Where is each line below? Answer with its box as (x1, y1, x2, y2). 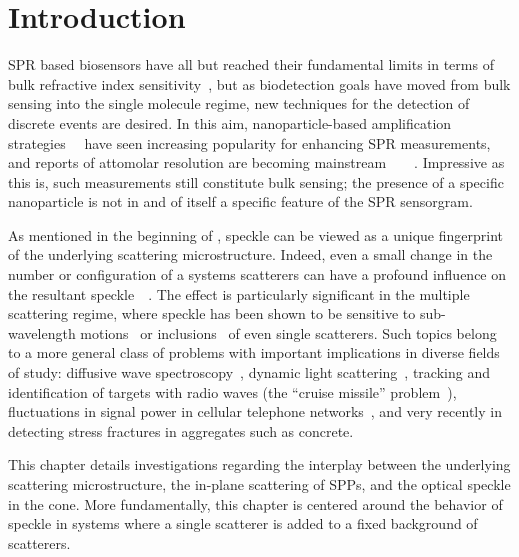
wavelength (8, 322, 76, 343)
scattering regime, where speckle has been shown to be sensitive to (8, 303, 416, 324)
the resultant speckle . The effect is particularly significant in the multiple (8, 283, 470, 304)
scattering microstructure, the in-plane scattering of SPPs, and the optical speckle (8, 474, 511, 494)
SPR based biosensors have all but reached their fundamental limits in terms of (8, 54, 494, 75)
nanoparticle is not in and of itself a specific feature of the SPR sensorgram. (8, 191, 473, 212)
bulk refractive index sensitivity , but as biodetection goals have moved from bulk (8, 73, 511, 94)
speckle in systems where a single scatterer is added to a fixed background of (8, 513, 478, 534)
